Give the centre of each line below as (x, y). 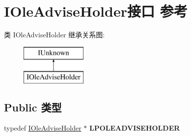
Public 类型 (33, 107)
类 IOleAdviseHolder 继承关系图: (55, 35)
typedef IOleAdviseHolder (43, 128)
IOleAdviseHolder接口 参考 (96, 11)
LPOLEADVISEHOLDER (135, 128)
